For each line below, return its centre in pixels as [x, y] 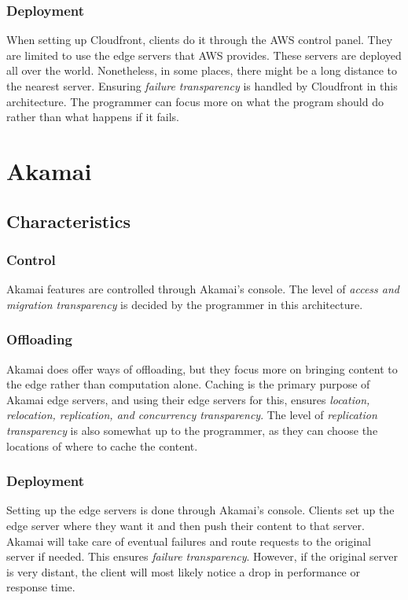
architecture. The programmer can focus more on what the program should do [195, 101]
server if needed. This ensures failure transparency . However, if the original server [202, 556]
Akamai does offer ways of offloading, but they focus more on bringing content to [202, 368]
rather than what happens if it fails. [93, 117]
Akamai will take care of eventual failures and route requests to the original [189, 541]
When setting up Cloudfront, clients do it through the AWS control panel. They [200, 40]
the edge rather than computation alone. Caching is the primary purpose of [188, 384]
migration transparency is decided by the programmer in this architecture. [185, 304]
